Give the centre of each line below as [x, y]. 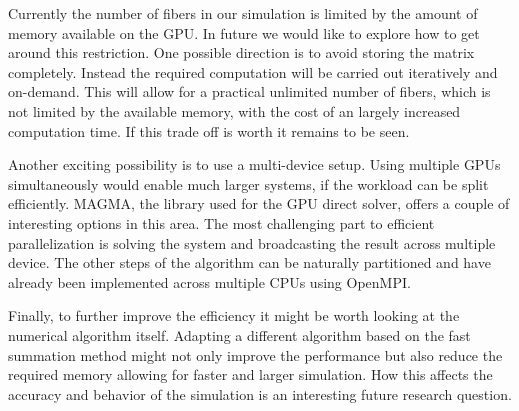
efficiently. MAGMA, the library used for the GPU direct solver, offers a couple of [259, 203]
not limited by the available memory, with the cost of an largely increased [234, 110]
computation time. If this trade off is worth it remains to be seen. [209, 130]
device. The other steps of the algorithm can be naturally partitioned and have [249, 262]
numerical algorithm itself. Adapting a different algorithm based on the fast [239, 334]
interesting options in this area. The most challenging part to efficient [221, 222]
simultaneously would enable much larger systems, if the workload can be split [248, 183]
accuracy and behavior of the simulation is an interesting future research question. [260, 393]
